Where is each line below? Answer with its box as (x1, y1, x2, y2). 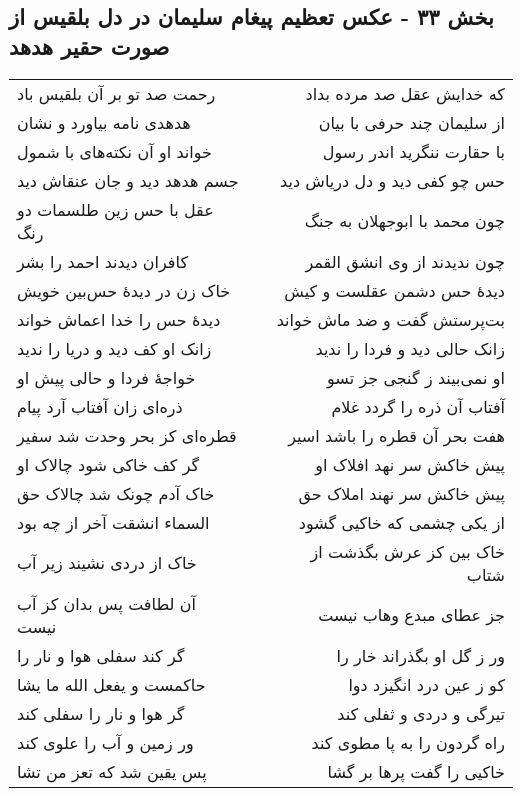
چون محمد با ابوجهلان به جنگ (304, 209, 505, 233)
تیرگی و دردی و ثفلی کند (337, 701, 505, 725)
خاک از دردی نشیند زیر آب (17, 551, 197, 575)
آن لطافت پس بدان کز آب (17, 591, 196, 615)
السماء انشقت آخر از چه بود (17, 510, 210, 534)
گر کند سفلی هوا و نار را (17, 643, 185, 667)
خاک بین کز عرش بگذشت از (310, 539, 505, 563)
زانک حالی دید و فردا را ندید (315, 336, 505, 360)
